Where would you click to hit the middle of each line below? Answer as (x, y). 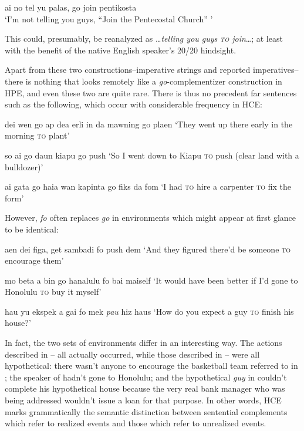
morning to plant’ (37, 135)
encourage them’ (34, 260)
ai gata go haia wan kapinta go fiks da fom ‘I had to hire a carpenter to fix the (148, 186)
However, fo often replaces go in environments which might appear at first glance (151, 218)
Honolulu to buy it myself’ (53, 292)
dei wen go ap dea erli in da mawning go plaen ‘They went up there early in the (149, 124)
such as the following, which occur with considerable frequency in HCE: (134, 104)
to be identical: (32, 229)
